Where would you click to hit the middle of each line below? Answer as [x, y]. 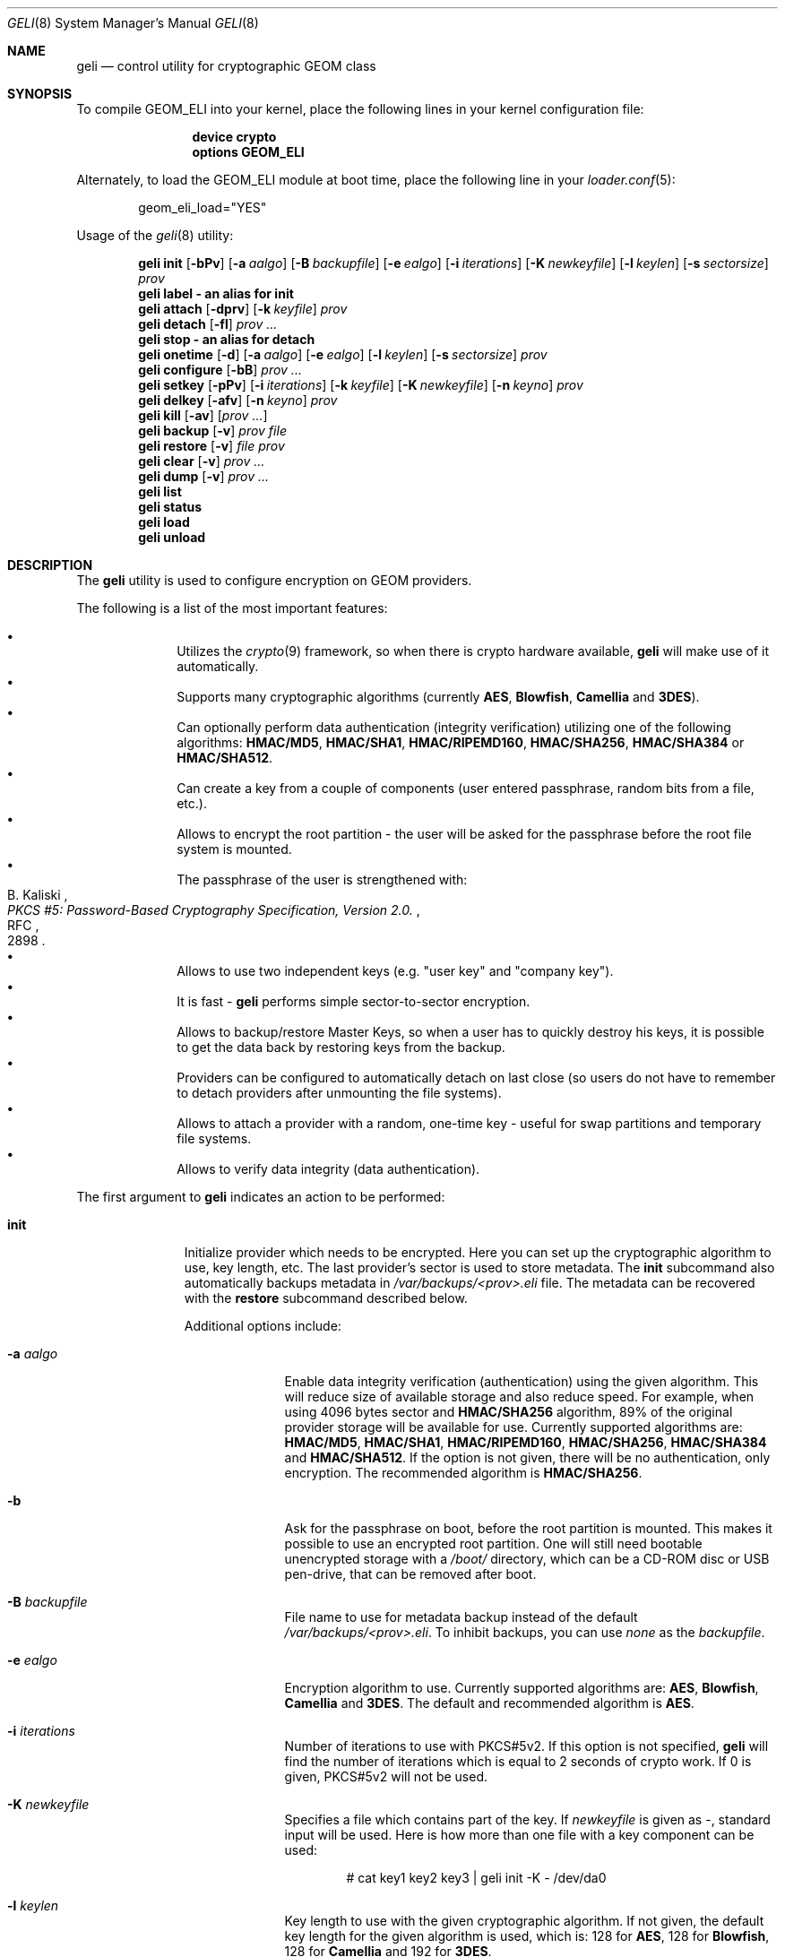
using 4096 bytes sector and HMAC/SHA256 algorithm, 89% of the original [509, 1412]
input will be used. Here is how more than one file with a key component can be [519, 1835]
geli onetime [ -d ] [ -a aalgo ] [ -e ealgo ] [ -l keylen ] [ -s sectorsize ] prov [343, 354]
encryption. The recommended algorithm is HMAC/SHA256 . [463, 1473]
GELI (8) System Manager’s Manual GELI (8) [133, 23]
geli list [160, 491]
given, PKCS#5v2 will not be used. [386, 1776]
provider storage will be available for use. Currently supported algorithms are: [513, 1427]
